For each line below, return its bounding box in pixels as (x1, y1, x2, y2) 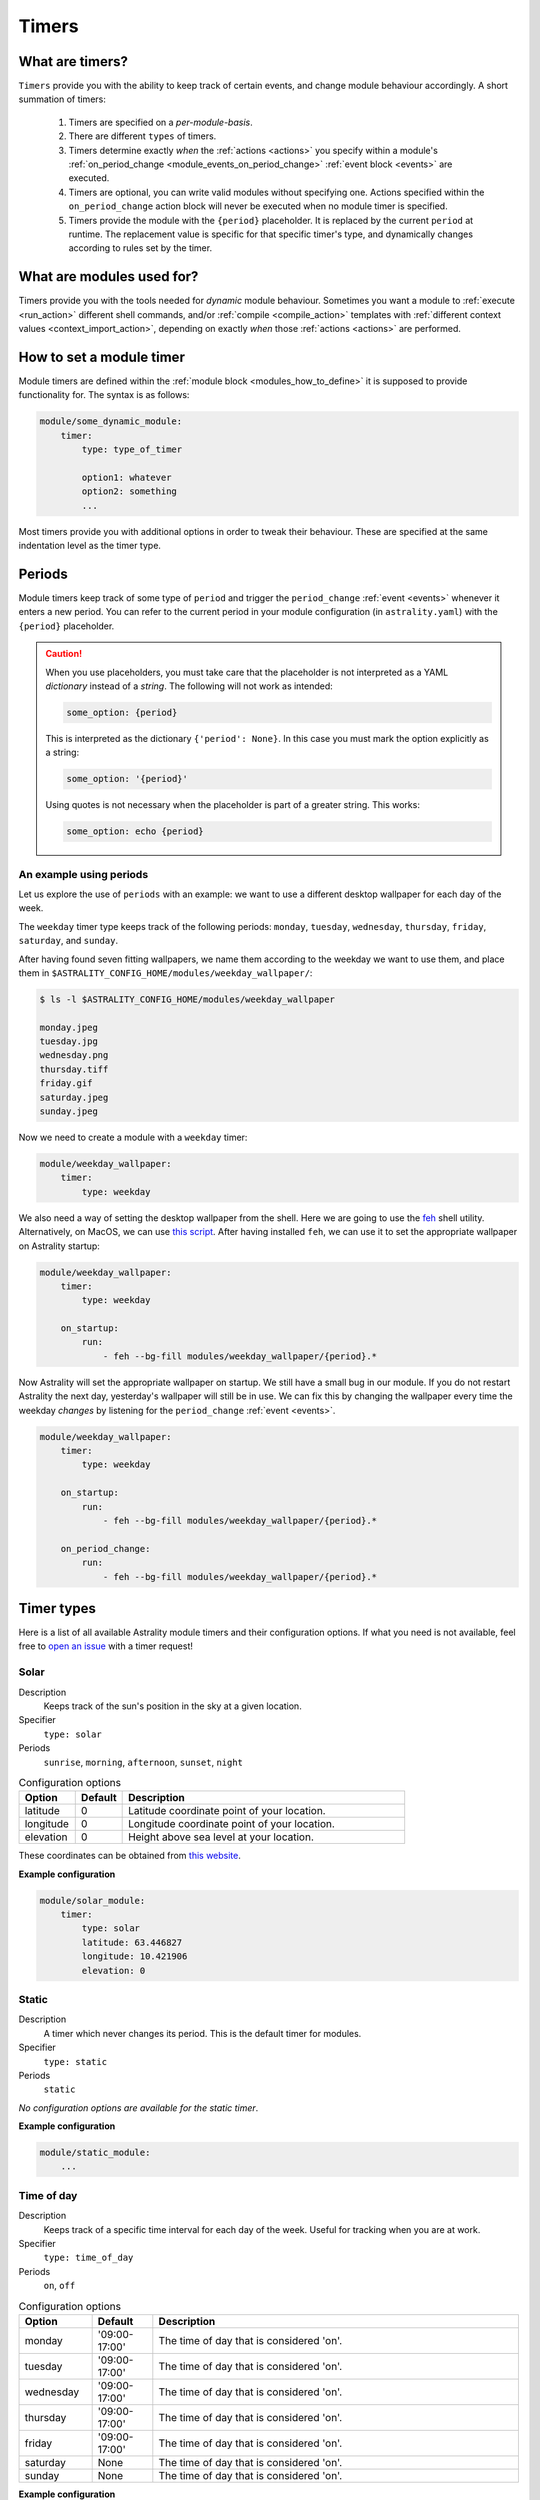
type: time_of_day (43, 2252, 134, 2264)
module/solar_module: (39, 1895, 146, 1906)
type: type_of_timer (81, 444, 183, 455)
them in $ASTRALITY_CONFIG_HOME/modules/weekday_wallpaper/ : (18, 966, 313, 979)
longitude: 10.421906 (81, 1951, 188, 1962)
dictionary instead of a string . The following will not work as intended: (45, 680, 334, 692)
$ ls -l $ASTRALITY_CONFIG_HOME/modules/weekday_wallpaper (39, 993, 335, 1005)
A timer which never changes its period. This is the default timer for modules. (43, 2027, 362, 2039)
